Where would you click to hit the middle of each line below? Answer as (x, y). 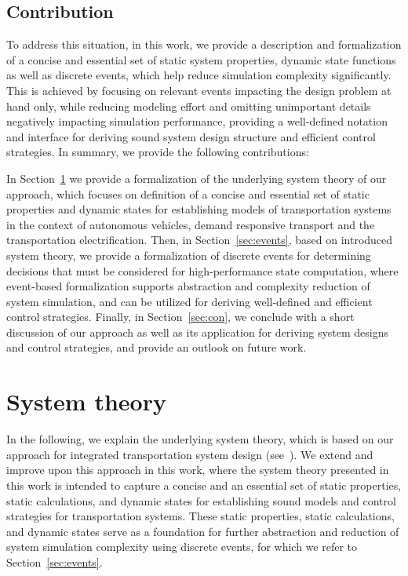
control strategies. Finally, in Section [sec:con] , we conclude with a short (180, 317)
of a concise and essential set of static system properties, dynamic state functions (201, 59)
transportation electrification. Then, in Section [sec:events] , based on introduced (200, 240)
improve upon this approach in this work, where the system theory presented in (198, 470)
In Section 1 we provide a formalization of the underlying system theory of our (197, 178)
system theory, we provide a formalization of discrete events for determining (189, 255)
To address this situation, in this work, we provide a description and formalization (204, 44)
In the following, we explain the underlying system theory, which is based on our (200, 439)
